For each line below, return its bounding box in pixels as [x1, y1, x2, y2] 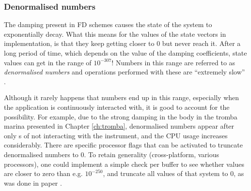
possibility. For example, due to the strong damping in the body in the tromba [4, 111, 237, 121]
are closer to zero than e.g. [4, 168, 83, 178]
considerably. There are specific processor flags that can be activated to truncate [4, 140, 243, 150]
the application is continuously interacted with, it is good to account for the [4, 102, 230, 112]
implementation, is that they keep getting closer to [4, 38, 155, 48]
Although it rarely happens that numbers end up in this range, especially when [4, 92, 239, 103]
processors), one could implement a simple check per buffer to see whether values [4, 159, 245, 169]
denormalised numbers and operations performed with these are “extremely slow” [4, 67, 245, 77]
